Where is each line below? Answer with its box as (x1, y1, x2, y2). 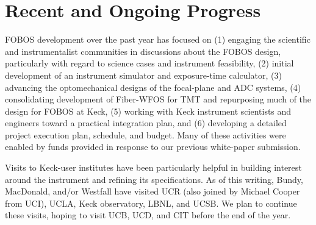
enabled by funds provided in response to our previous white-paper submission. (5, 140, 301, 153)
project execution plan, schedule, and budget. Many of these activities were (5, 128, 286, 141)
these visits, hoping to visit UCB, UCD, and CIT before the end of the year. (5, 209, 291, 221)
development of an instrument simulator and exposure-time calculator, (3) (5, 68, 282, 81)
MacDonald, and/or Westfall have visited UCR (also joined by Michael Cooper (5, 185, 300, 198)
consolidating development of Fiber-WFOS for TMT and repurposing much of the (5, 93, 312, 105)
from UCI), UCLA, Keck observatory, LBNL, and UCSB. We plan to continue (5, 196, 297, 209)
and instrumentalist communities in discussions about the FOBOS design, (5, 45, 281, 57)
